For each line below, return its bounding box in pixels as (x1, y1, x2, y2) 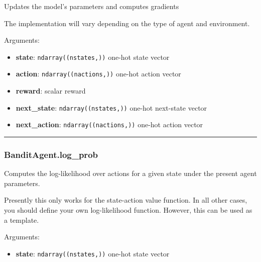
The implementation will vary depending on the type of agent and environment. (4, 18, 250, 28)
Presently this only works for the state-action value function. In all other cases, (4, 195, 247, 205)
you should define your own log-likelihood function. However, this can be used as (4, 205, 252, 215)
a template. (4, 214, 39, 225)
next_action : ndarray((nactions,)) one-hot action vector (16, 119, 203, 130)
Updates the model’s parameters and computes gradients (4, 1, 179, 11)
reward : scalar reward (16, 85, 86, 96)
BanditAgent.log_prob (4, 148, 98, 160)
